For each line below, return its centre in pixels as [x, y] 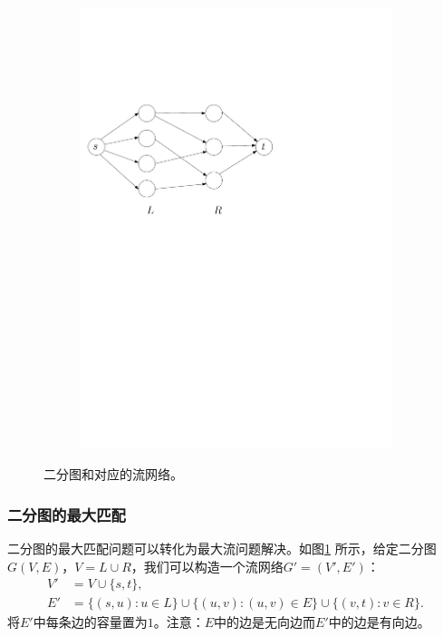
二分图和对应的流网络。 [113, 474]
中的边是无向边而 [265, 622]
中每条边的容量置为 [90, 622]
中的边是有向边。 [379, 622]
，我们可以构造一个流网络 [207, 566]
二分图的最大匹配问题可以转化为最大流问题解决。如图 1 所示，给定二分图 [222, 549]
